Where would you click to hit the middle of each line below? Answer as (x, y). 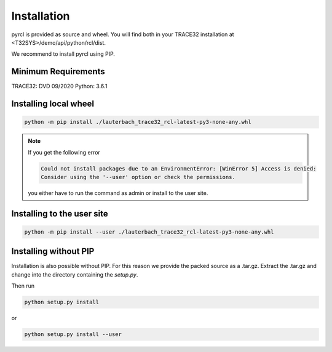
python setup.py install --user (73, 335)
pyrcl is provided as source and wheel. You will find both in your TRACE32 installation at (123, 34)
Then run (23, 286)
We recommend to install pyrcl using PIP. (63, 54)
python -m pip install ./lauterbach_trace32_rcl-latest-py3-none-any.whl (138, 122)
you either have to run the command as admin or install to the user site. (118, 193)
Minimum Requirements (58, 71)
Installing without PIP (53, 251)
